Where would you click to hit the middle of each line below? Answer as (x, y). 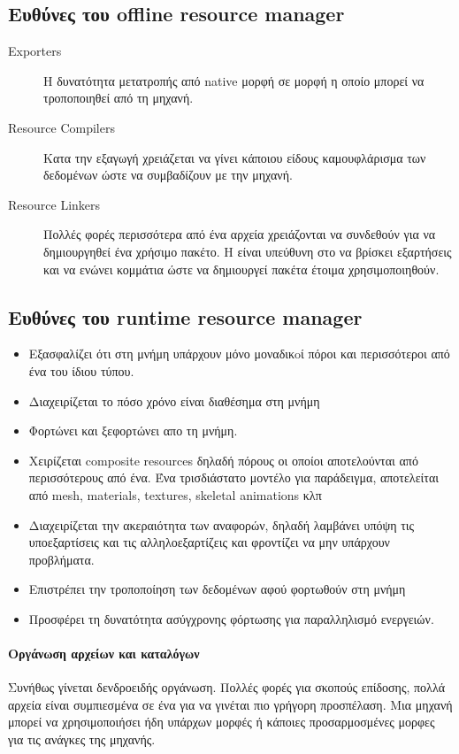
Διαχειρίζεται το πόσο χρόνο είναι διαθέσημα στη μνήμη (174, 400)
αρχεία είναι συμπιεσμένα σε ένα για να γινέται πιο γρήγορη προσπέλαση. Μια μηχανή (230, 704)
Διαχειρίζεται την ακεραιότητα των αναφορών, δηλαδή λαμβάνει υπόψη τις (222, 524)
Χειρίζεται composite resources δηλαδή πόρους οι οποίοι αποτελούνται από (223, 460)
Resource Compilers (61, 127)
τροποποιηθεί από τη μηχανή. (119, 98)
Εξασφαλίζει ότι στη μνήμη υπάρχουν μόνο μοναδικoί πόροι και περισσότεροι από (239, 354)
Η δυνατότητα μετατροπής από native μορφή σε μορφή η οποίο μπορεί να (234, 80)
